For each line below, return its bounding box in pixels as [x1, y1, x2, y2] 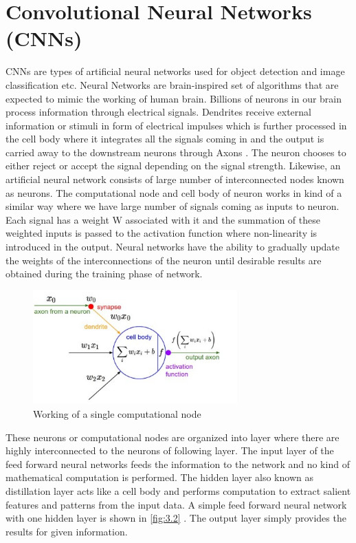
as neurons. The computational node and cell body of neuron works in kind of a [5, 185, 342, 200]
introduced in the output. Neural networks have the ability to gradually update [5, 239, 340, 254]
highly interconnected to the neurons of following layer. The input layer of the [5, 443, 334, 458]
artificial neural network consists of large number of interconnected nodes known [5, 172, 344, 187]
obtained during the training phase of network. [5, 266, 203, 281]
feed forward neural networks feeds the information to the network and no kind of [5, 456, 350, 471]
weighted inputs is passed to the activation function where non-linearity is [5, 226, 318, 240]
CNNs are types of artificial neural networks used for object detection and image [5, 64, 345, 78]
